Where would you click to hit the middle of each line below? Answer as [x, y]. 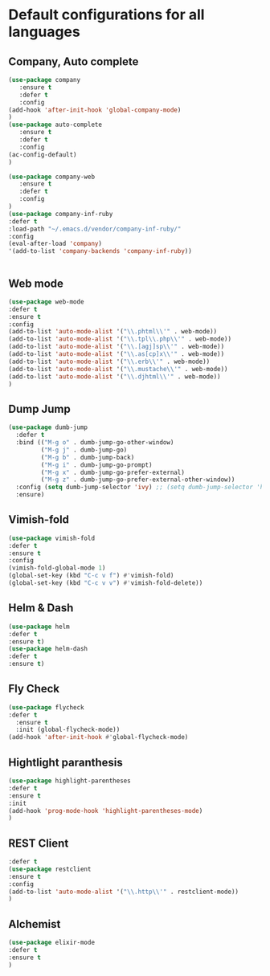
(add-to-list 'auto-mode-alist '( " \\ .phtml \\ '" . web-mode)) [113, 332]
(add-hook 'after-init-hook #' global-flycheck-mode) [98, 737]
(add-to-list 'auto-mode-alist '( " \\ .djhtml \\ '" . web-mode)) [115, 376]
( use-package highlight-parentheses [70, 781]
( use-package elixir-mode [51, 943]
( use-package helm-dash [48, 649]
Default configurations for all [106, 15]
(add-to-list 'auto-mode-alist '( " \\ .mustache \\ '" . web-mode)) [118, 369]
